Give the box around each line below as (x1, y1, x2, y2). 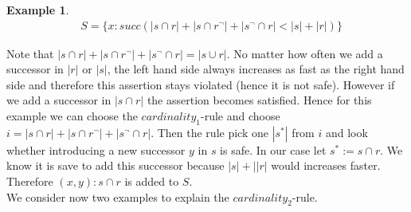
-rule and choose (200, 108, 280, 124)
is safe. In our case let (220, 141, 327, 158)
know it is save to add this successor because (6, 157, 225, 174)
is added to (124, 172, 179, 189)
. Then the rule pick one (151, 124, 268, 140)
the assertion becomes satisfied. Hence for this (147, 92, 372, 108)
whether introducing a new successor (6, 141, 186, 158)
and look (325, 124, 368, 140)
